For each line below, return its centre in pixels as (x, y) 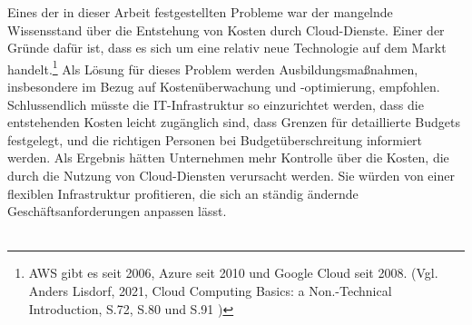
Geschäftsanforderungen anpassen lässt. (117, 211)
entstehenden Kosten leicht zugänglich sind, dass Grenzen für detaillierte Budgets (234, 122)
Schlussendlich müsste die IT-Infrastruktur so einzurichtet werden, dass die (216, 104)
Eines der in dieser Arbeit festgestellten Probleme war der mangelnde (200, 12)
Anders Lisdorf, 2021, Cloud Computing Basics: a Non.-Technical (210, 290)
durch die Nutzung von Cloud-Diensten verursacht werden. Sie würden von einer (231, 175)
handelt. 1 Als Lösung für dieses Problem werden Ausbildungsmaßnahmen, (213, 67)
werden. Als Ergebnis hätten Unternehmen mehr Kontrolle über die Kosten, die (228, 158)
